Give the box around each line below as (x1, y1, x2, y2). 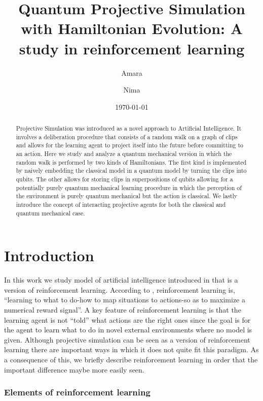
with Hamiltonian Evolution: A (20, 18, 243, 39)
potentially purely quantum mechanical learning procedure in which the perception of (16, 183, 242, 192)
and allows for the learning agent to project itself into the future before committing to (16, 141, 243, 149)
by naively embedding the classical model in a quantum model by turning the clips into (16, 166, 247, 175)
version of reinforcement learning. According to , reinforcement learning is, (4, 284, 235, 295)
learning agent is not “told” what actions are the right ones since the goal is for (4, 314, 251, 325)
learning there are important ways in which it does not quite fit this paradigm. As (4, 344, 259, 355)
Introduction (4, 245, 94, 266)
